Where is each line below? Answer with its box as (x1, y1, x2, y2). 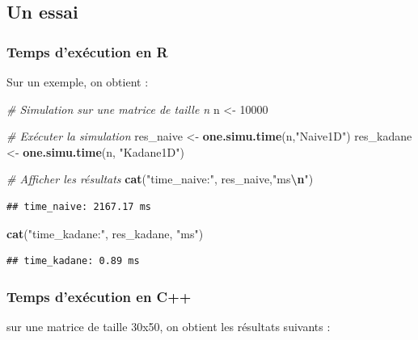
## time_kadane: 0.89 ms (6, 255, 140, 267)
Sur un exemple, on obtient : (6, 73, 149, 90)
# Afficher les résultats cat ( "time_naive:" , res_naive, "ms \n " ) (6, 170, 314, 187)
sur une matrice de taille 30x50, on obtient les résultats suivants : (6, 317, 331, 334)
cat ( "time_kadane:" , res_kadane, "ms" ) (6, 225, 204, 241)
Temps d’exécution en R (6, 41, 168, 61)
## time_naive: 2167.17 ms (6, 200, 151, 212)
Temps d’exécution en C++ (6, 286, 192, 306)
